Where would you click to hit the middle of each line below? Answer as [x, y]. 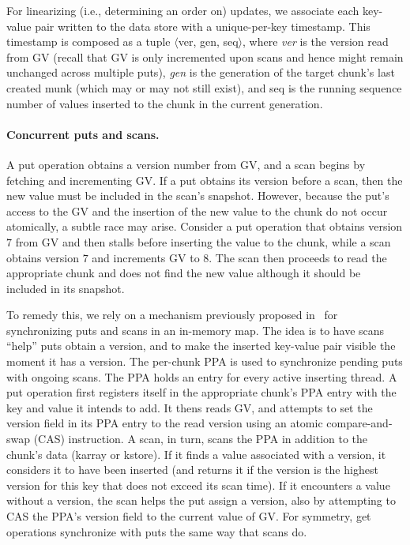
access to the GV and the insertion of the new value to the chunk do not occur [197, 210]
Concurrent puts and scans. [83, 134]
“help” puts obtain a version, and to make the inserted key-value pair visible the [201, 346]
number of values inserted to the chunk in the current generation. [165, 103]
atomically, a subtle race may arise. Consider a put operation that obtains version [205, 226]
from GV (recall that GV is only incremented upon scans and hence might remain [205, 56]
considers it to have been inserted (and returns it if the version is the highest [192, 470]
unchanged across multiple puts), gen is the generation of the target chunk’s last [201, 72]
